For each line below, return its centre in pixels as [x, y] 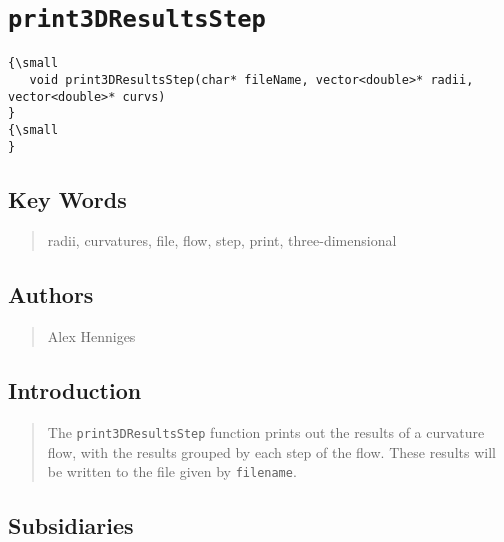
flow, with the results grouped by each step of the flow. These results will [271, 451]
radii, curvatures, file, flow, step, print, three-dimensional [222, 240]
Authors [51, 294]
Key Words [67, 198]
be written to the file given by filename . [172, 471]
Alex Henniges [91, 336]
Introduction [75, 390]
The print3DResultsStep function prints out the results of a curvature [266, 431]
